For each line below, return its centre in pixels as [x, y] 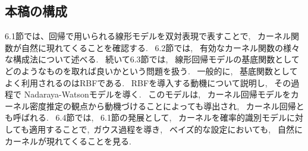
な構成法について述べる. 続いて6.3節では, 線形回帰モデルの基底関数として [152, 59]
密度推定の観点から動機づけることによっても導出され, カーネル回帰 [163, 106]
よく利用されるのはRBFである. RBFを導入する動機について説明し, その [148, 82]
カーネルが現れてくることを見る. [68, 141]
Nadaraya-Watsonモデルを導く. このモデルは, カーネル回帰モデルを [157, 94]
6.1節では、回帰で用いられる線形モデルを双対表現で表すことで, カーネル [148, 36]
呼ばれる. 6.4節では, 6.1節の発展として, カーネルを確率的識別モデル [150, 117]
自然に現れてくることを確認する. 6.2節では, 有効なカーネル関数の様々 [160, 47]
